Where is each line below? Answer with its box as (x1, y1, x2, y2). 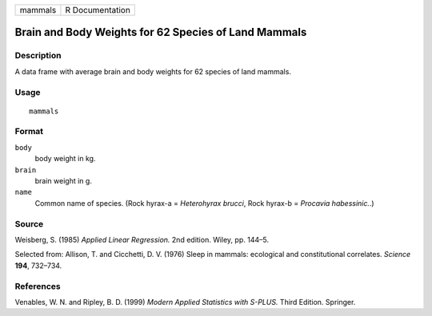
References (14, 280, 61, 291)
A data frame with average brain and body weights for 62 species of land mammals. (14, 66, 292, 76)
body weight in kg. (34, 154, 96, 164)
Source (14, 218, 44, 229)
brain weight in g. (34, 176, 92, 186)
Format (14, 126, 44, 137)
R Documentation (65, 5, 131, 15)
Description (14, 50, 62, 61)
